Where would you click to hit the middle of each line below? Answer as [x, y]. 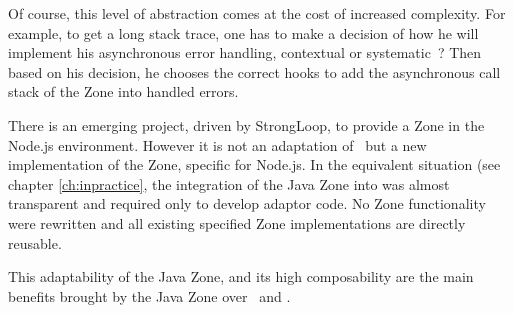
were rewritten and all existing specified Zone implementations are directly [237, 222]
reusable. [35, 242]
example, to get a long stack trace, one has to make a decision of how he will [243, 32]
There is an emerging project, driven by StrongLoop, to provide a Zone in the [246, 124]
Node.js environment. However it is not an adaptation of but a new [217, 144]
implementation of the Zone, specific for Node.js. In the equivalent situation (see [254, 164]
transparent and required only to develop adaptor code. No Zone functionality [247, 203]
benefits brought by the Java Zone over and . [149, 295]
